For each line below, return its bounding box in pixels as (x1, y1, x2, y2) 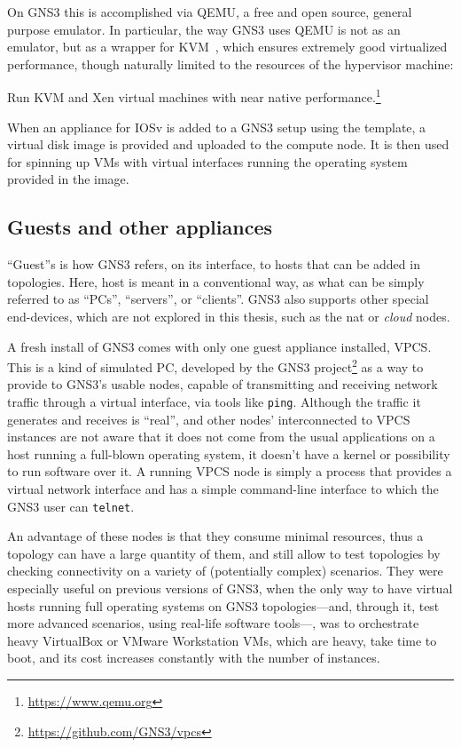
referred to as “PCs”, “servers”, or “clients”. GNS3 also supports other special (7, 290, 429, 308)
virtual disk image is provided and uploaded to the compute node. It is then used (7, 135, 449, 154)
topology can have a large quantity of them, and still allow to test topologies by (7, 544, 441, 562)
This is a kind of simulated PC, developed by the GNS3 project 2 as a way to (7, 355, 424, 376)
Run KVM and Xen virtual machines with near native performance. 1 (7, 85, 381, 107)
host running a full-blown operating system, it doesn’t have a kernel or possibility (7, 444, 450, 463)
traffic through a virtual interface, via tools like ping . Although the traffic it (7, 393, 421, 411)
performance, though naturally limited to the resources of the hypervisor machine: (7, 54, 454, 73)
